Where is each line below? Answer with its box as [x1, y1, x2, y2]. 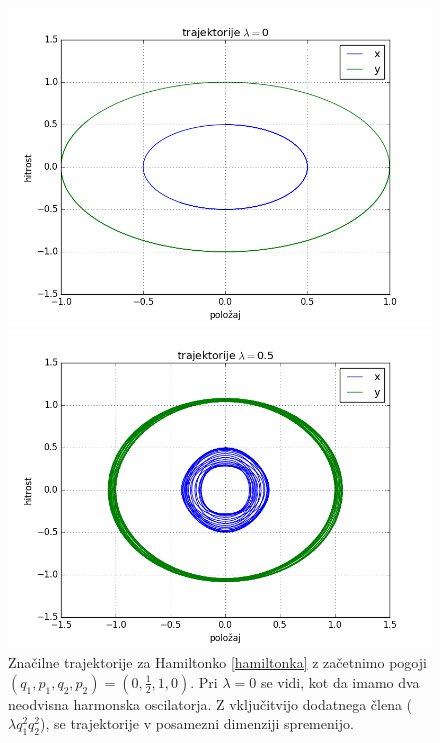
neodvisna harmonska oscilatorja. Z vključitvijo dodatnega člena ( [8, 693, 413, 714]
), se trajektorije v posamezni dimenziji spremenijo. [40, 713, 354, 734]
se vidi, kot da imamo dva [260, 671, 420, 692]
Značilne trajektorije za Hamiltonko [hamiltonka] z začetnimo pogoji [8, 652, 427, 673]
